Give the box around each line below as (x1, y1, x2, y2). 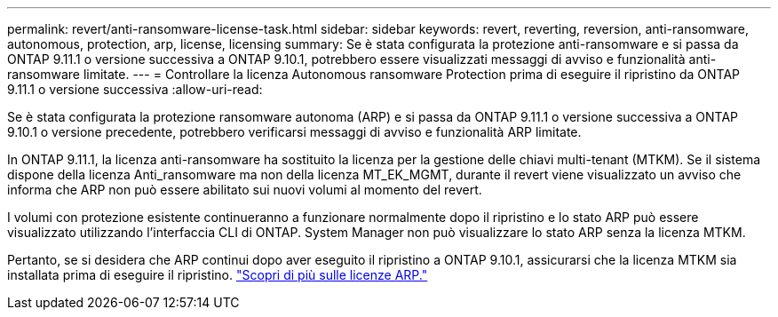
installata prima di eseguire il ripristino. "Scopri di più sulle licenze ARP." (7, 267, 428, 282)
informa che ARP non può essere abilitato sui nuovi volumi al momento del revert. (7, 182, 482, 197)
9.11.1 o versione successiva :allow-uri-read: (7, 82, 263, 97)
